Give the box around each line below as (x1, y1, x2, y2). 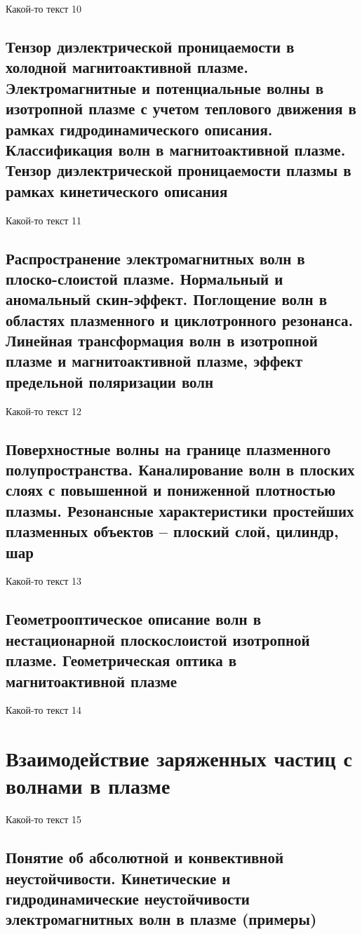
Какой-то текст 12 (6, 403, 81, 418)
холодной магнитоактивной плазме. (6, 56, 248, 78)
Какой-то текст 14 (6, 703, 81, 717)
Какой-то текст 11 (6, 212, 81, 227)
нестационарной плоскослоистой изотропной (6, 628, 310, 650)
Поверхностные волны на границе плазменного (6, 438, 331, 459)
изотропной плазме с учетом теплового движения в (6, 97, 356, 119)
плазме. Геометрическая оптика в (6, 649, 237, 671)
